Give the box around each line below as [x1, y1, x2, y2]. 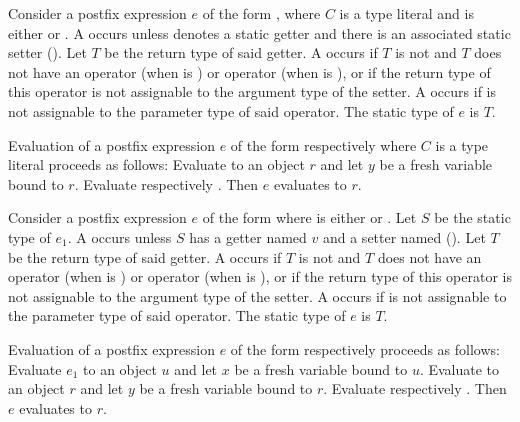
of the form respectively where [230, 134, 417, 155]
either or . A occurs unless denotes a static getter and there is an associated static [8, 22, 511, 43]
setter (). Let [8, 42, 87, 63]
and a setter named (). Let [322, 226, 486, 247]
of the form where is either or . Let [202, 207, 417, 228]
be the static [434, 207, 511, 228]
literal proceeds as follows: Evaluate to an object [8, 154, 305, 175]
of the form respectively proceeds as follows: [230, 338, 500, 359]
